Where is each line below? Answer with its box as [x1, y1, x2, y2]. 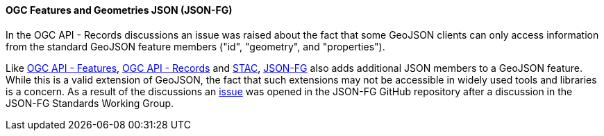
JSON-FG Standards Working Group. [6, 97, 174, 109]
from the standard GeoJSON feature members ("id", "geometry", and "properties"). [6, 40, 385, 52]
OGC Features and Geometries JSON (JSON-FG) [6, 4, 233, 16]
